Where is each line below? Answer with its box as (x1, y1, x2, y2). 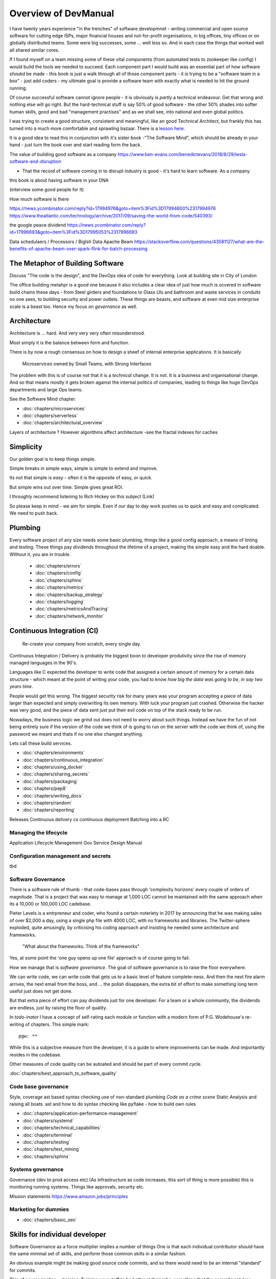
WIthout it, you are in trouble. (9, 551, 71, 557)
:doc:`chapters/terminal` (22, 1132, 74, 1138)
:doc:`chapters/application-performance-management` (22, 1110, 139, 1116)
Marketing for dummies (9, 1206, 69, 1213)
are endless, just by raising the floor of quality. (9, 1004, 107, 1010)
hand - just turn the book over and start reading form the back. (9, 142, 142, 148)
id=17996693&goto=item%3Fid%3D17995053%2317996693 (9, 229, 137, 235)
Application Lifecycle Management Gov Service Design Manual (9, 840, 143, 846)
